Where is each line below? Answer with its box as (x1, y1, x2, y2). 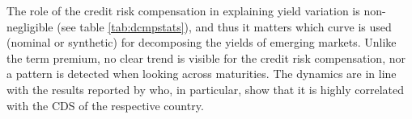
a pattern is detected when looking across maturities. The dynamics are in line (6, 65, 397, 82)
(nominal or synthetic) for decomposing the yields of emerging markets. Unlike (6, 34, 397, 51)
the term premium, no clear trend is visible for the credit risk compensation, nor (6, 49, 406, 66)
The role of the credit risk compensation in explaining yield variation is (6, 2, 360, 18)
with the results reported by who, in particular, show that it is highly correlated (6, 80, 405, 97)
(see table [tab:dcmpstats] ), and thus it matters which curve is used (57, 18, 392, 35)
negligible (6, 18, 53, 35)
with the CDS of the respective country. (6, 96, 204, 113)
